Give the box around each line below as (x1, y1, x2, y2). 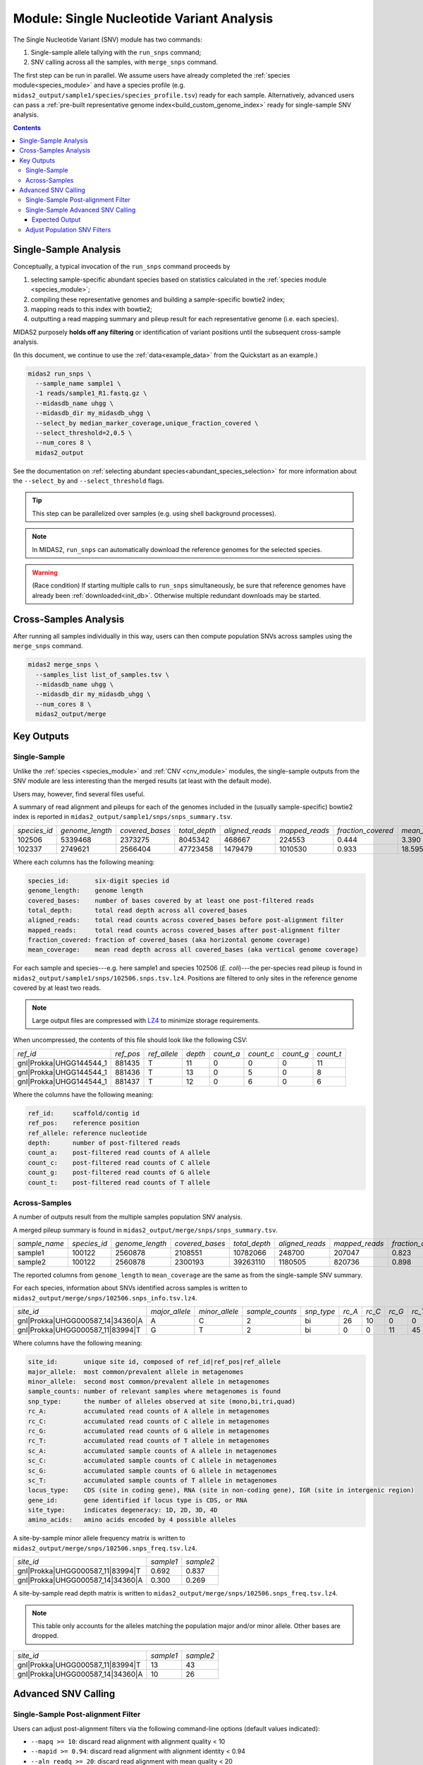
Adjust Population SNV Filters (25, 225, 111, 234)
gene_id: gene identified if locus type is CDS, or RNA (27, 1496, 247, 1504)
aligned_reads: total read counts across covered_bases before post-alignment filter (27, 916, 345, 924)
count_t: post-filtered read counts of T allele (27, 1178, 211, 1186)
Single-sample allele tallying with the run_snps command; (30, 48, 202, 56)
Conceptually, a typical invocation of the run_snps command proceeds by (13, 262, 231, 271)
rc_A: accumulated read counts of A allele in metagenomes (27, 1407, 270, 1416)
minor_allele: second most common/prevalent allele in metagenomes (27, 1377, 270, 1385)
